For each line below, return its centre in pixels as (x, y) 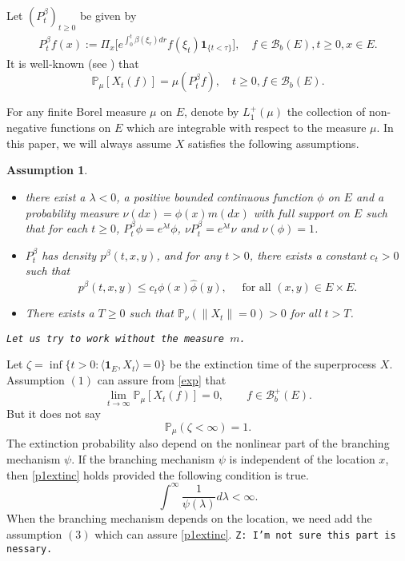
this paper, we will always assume (89, 143)
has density (69, 255)
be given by (108, 15)
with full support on (301, 212)
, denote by (211, 111)
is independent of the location (302, 459)
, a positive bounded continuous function (215, 196)
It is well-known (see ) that (73, 63)
